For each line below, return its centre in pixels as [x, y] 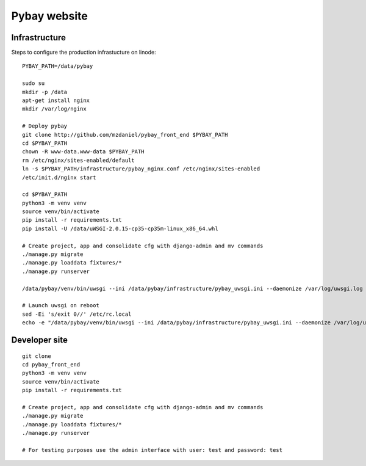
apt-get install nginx [56, 100]
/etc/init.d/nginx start [59, 177]
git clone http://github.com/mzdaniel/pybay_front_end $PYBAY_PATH [125, 135]
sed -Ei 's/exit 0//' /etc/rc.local [77, 314]
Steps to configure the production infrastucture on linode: [84, 53]
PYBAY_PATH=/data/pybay [58, 66]
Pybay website [49, 16]
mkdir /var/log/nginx [54, 109]
